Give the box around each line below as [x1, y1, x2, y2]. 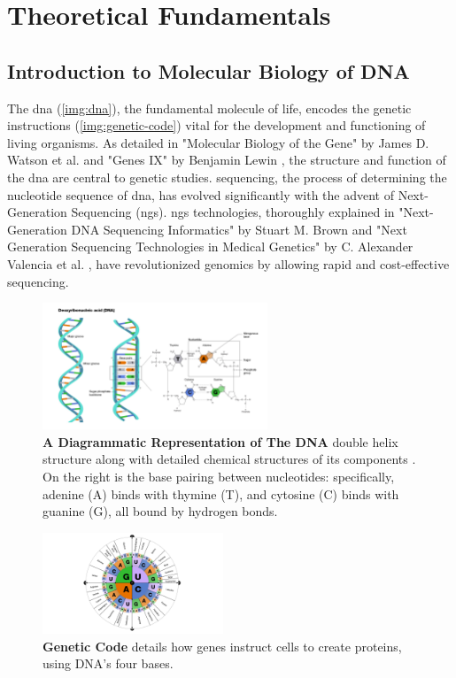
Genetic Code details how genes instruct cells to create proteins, [43, 636, 402, 655]
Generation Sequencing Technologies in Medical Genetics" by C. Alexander [7, 237, 413, 256]
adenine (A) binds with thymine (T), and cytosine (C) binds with [43, 484, 399, 503]
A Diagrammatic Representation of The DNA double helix [43, 432, 398, 451]
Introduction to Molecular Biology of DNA [7, 57, 410, 84]
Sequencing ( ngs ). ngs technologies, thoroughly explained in [71, 203, 395, 221]
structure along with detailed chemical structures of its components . [43, 450, 416, 468]
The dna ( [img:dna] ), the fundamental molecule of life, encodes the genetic [7, 98, 412, 117]
